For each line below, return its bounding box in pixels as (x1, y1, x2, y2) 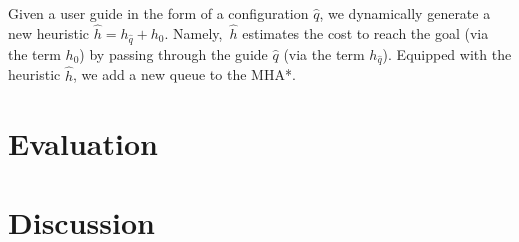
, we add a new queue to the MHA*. (72, 64, 296, 85)
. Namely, (164, 22, 223, 43)
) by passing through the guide (79, 43, 268, 64)
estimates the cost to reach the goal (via (242, 22, 489, 43)
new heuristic (8, 22, 90, 43)
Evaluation (8, 123, 158, 164)
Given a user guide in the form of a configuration (8, 3, 309, 23)
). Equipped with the (382, 43, 512, 64)
